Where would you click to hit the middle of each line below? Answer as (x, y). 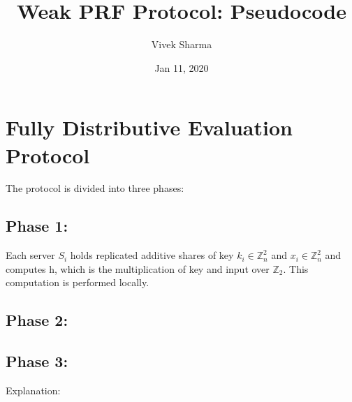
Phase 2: (37, 320)
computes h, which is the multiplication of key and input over (138, 268)
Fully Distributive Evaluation (149, 127)
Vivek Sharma (182, 44)
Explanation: (33, 390)
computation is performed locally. (78, 282)
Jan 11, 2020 (182, 67)
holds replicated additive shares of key (152, 255)
